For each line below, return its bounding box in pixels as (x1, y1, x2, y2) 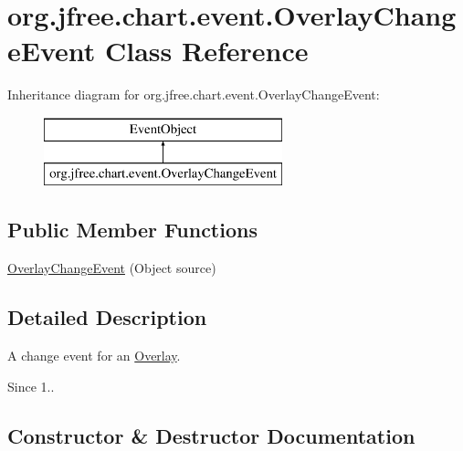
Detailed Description (7, 303, 207, 331)
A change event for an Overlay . (7, 346, 181, 365)
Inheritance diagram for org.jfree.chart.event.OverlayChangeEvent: (7, 85, 380, 104)
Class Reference (105, 32, 309, 69)
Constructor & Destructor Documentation (7, 421, 416, 449)
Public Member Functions (7, 215, 258, 244)
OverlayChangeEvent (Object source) (7, 258, 216, 278)
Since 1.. (7, 376, 55, 395)
